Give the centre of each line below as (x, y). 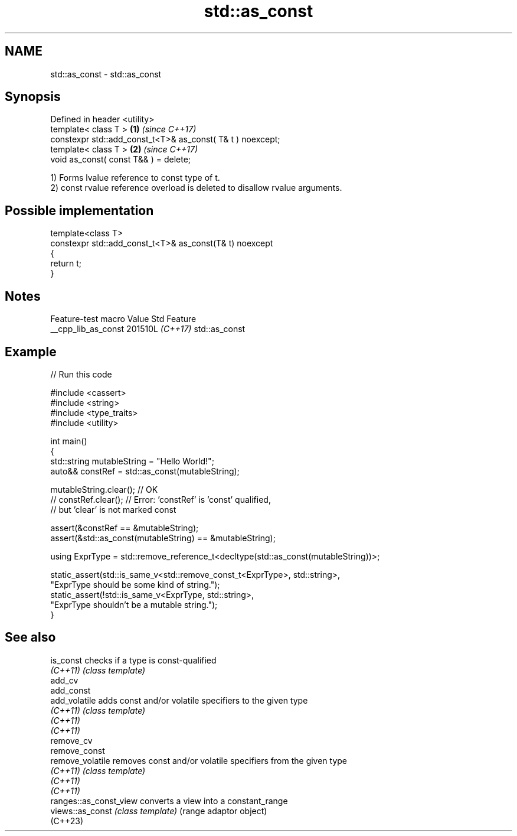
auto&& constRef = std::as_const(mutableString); (145, 471)
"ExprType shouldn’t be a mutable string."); (134, 604)
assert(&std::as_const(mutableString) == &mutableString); (163, 538)
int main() (69, 441)
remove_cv (71, 740)
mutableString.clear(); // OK (104, 489)
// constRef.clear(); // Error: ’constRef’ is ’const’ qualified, (161, 499)
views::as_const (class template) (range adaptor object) (159, 811)
